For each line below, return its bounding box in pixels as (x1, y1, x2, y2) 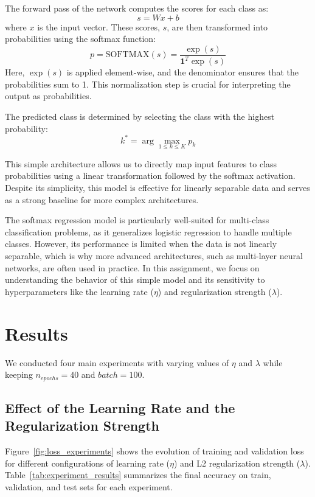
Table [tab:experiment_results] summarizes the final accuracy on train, (5, 468, 271, 481)
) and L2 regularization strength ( (173, 456, 300, 469)
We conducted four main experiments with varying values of (5, 356, 229, 369)
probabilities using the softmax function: (5, 32, 156, 45)
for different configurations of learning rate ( (5, 456, 170, 469)
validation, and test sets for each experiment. (5, 480, 173, 493)
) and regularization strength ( (157, 285, 272, 297)
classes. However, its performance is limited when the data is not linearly (5, 237, 277, 250)
